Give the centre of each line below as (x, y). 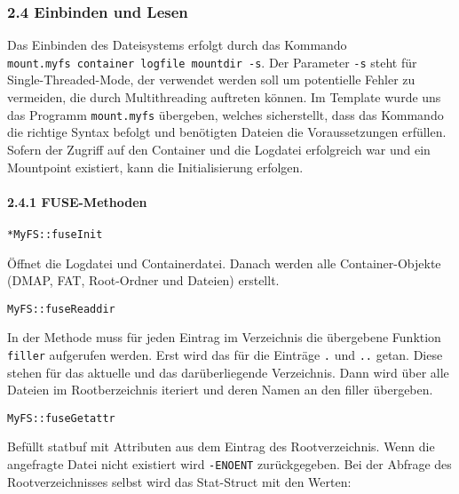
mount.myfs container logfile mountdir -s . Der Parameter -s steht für (212, 62)
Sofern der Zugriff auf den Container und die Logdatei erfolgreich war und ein (219, 149)
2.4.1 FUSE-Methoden (77, 201)
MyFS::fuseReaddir (61, 309)
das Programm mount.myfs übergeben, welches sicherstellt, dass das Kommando (226, 114)
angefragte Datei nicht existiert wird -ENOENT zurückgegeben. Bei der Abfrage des (229, 464)
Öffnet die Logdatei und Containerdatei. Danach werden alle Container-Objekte (224, 263)
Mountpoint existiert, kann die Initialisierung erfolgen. (155, 167)
